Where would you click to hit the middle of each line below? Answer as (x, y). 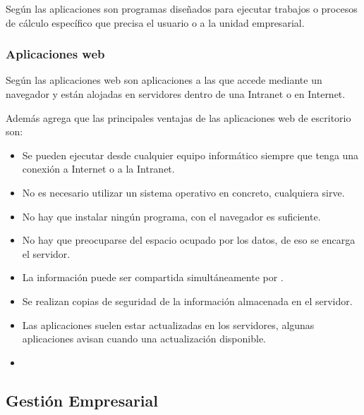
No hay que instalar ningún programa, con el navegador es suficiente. (171, 216)
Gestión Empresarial (82, 400)
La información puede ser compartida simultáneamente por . (153, 277)
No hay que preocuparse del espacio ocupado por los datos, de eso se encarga (189, 240)
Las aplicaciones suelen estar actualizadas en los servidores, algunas (168, 324)
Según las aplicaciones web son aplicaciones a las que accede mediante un (164, 80)
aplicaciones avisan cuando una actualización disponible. (144, 339)
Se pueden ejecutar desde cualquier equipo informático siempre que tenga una (190, 155)
